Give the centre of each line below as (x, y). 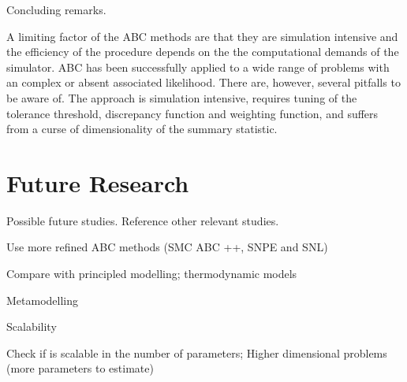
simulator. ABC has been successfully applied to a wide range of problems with (198, 67)
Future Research (98, 182)
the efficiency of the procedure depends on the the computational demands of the (203, 52)
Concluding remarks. (56, 9)
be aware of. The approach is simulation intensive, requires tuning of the (182, 97)
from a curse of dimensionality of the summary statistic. (142, 129)
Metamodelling (43, 300)
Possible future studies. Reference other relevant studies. (143, 220)
